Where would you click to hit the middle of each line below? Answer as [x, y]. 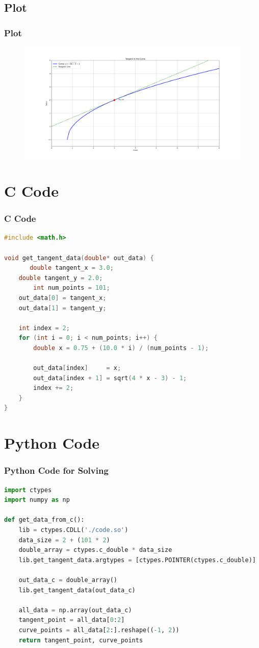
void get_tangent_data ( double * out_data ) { [79, 258]
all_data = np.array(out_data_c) [75, 610]
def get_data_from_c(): [44, 520]
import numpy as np [37, 500]
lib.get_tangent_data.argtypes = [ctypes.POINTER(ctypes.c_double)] [137, 560]
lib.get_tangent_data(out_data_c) [77, 590]
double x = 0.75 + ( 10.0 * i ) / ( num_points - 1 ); [121, 348]
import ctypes [28, 490]
